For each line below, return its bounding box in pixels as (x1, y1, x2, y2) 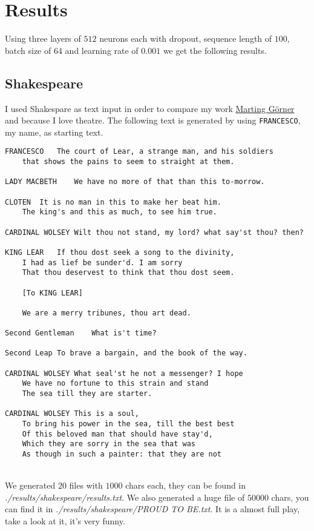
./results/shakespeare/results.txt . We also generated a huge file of (5, 490, 245, 503)
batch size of (5, 44, 51, 56)
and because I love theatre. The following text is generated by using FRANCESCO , (5, 114, 301, 127)
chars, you (271, 490, 309, 503)
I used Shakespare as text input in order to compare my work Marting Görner (5, 102, 295, 114)
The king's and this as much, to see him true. (22, 208, 217, 217)
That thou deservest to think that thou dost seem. (22, 268, 235, 277)
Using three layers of (5, 32, 81, 45)
